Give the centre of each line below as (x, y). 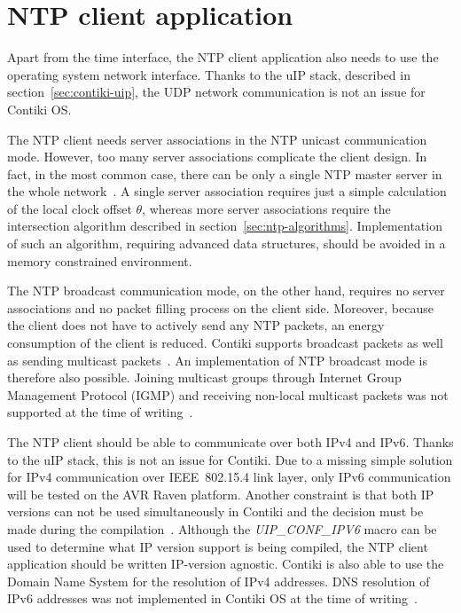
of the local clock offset (70, 208)
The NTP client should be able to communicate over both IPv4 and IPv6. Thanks (230, 442)
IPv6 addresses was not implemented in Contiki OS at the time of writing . (212, 598)
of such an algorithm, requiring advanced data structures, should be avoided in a (227, 244)
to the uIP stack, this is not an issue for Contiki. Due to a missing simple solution (230, 459)
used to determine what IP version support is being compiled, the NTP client (218, 546)
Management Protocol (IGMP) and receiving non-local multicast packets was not (228, 394)
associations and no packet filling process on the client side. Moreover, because (220, 307)
